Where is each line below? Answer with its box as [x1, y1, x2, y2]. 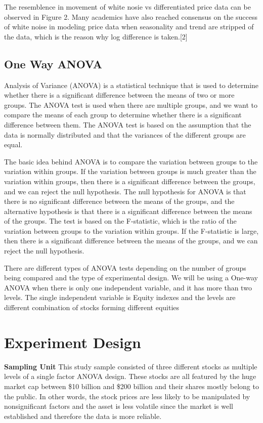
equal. [4, 139, 23, 150]
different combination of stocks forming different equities [4, 302, 180, 313]
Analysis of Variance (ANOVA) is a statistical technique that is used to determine [4, 79, 259, 90]
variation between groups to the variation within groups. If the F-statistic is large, [4, 225, 259, 236]
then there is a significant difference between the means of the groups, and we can [4, 235, 258, 246]
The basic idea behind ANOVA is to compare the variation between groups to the [4, 156, 258, 166]
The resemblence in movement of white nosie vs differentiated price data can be [4, 2, 251, 12]
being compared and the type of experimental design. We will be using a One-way [4, 272, 258, 283]
